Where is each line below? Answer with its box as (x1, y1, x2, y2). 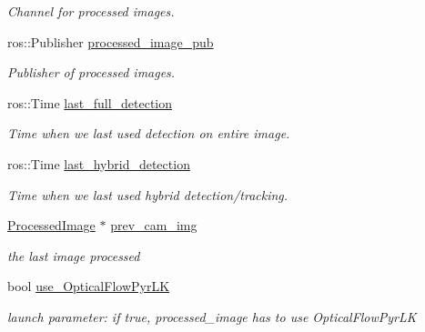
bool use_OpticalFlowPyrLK (7, 277, 170, 296)
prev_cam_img (110, 216, 197, 235)
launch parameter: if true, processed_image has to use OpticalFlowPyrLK (7, 307, 417, 326)
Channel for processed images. (7, 2, 175, 20)
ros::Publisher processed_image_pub (7, 32, 214, 51)
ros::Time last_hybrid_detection (7, 154, 190, 173)
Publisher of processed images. (7, 63, 176, 82)
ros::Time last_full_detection (7, 93, 173, 112)
